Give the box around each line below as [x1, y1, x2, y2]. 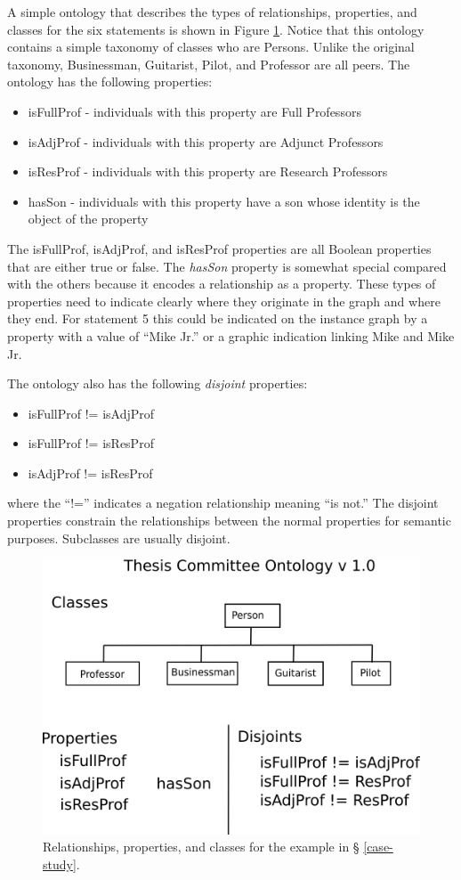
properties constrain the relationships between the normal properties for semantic [7, 511, 451, 530]
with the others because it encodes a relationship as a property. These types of [7, 274, 436, 293]
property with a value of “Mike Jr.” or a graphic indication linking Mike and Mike [7, 326, 455, 345]
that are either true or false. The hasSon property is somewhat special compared [7, 257, 447, 275]
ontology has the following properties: [7, 72, 213, 91]
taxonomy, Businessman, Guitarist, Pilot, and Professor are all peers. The [7, 54, 410, 73]
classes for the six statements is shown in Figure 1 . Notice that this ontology [7, 20, 425, 38]
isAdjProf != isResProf [28, 463, 153, 482]
